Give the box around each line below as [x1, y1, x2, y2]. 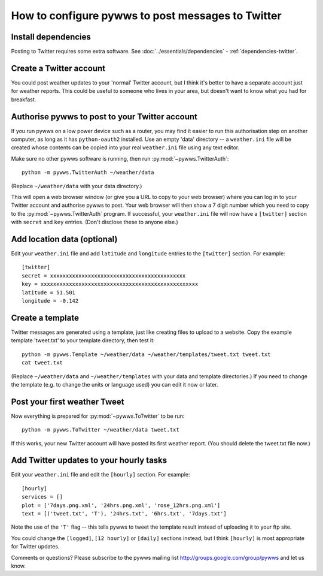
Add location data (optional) [11, 234, 118, 244]
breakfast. [11, 96, 36, 103]
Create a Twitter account [11, 63, 106, 73]
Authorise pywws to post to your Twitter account [11, 111, 197, 122]
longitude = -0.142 [22, 297, 79, 304]
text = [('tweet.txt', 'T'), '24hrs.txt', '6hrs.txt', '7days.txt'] [22, 510, 227, 517]
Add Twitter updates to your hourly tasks [11, 456, 167, 466]
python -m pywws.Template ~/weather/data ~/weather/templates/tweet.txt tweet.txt [22, 351, 271, 358]
